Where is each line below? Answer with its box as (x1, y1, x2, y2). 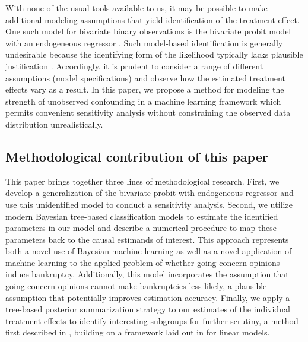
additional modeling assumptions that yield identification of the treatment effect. (5, 13, 300, 26)
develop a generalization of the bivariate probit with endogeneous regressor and (5, 186, 294, 199)
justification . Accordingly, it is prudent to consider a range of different (5, 59, 263, 72)
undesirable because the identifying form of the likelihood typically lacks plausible (5, 48, 303, 61)
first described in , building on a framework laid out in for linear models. (5, 326, 270, 338)
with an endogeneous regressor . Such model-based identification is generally (5, 36, 283, 49)
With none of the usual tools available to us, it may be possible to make (5, 2, 268, 14)
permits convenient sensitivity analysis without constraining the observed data (5, 106, 291, 119)
